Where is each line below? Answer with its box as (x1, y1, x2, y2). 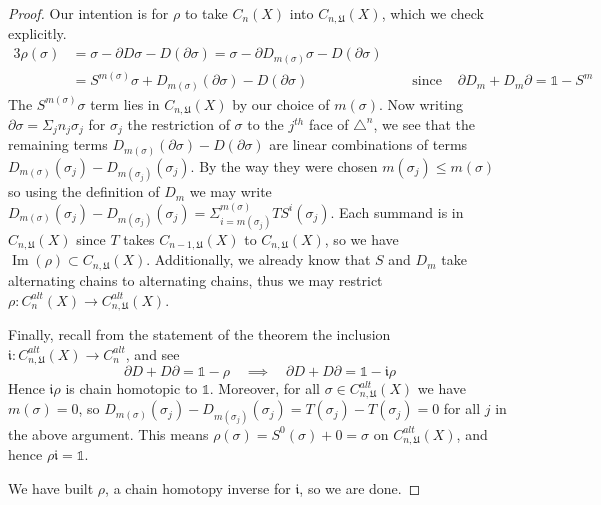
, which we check (381, 3, 484, 23)
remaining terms (8, 134, 108, 155)
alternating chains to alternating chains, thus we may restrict (8, 269, 383, 290)
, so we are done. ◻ (299, 477, 421, 498)
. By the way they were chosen (190, 156, 378, 176)
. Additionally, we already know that (146, 249, 371, 270)
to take (184, 3, 228, 23)
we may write (189, 181, 272, 202)
